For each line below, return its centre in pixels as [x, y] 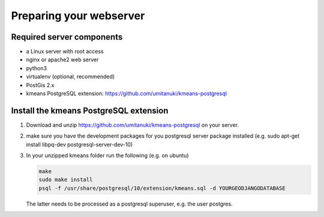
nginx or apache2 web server [62, 60]
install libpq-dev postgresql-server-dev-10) [79, 144]
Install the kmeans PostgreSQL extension [90, 110]
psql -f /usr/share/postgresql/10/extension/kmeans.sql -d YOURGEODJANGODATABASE [162, 188]
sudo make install [66, 180]
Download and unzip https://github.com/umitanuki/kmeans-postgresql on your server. [133, 125]
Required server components [67, 37]
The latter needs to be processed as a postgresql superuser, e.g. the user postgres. [130, 204]
